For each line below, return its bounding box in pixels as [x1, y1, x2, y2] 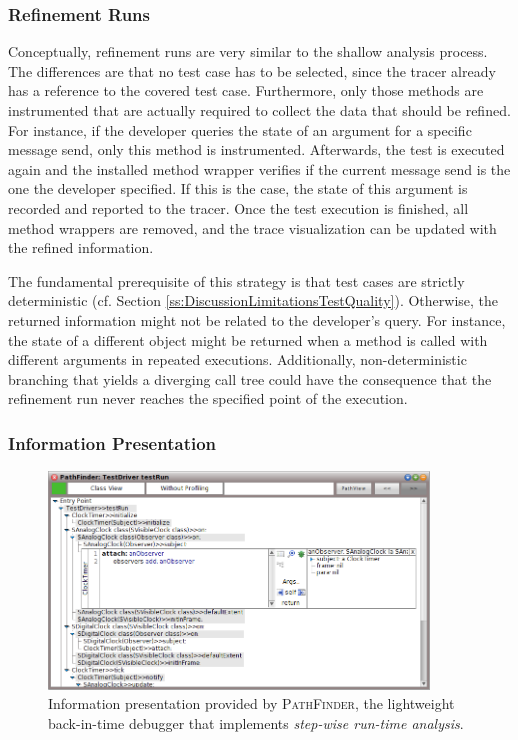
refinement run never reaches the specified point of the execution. [8, 388, 408, 409]
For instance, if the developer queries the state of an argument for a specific [8, 119, 472, 140]
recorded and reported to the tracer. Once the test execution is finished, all [8, 197, 469, 218]
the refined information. [8, 237, 154, 258]
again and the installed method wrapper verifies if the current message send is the [8, 158, 511, 179]
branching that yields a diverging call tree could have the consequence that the [8, 368, 492, 389]
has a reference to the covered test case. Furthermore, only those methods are [8, 80, 484, 101]
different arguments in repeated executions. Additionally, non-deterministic [8, 349, 467, 370]
